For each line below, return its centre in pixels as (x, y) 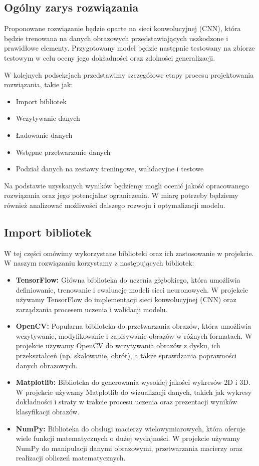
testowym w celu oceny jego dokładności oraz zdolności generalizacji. (110, 57)
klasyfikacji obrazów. (48, 412)
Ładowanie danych (44, 135)
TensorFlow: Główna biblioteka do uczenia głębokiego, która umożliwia (128, 279)
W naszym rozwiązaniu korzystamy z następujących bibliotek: (99, 263)
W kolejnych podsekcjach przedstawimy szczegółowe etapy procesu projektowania (129, 74)
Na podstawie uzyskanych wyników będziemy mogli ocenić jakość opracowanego (126, 185)
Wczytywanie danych (48, 118)
